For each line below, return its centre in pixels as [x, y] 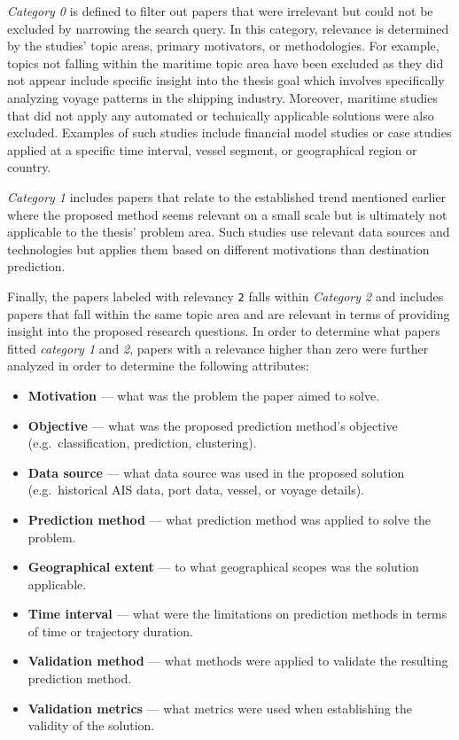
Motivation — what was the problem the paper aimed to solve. [204, 395]
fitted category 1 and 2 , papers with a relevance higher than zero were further [218, 348]
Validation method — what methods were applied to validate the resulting [238, 661]
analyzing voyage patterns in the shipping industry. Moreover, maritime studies [222, 97]
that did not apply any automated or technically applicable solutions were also [221, 115]
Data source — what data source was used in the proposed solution [216, 472]
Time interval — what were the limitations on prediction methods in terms [237, 614]
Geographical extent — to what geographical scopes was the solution [223, 567]
